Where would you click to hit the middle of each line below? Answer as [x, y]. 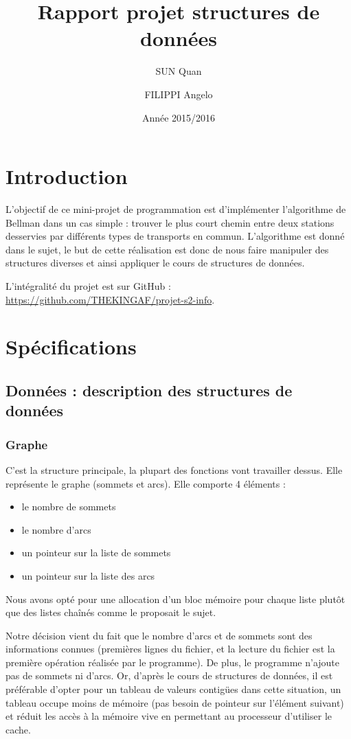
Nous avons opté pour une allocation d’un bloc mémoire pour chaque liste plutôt [175, 599]
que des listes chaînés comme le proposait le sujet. [111, 612]
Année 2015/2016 [179, 117]
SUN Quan [179, 71]
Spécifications [71, 346]
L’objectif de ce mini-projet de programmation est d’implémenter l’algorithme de [176, 209]
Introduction [67, 176]
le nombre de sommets [69, 507]
